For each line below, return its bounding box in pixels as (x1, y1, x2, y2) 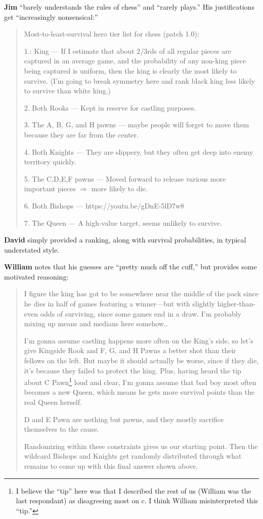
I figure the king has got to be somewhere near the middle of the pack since (24, 288, 258, 299)
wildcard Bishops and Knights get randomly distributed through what (24, 451, 242, 461)
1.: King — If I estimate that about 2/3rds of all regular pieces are (24, 45, 231, 56)
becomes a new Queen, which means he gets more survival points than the (24, 387, 255, 397)
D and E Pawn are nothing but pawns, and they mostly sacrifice (24, 413, 224, 424)
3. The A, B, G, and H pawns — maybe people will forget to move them (24, 119, 249, 130)
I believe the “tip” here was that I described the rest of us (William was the (16, 485, 251, 496)
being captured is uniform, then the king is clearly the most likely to (24, 65, 237, 76)
